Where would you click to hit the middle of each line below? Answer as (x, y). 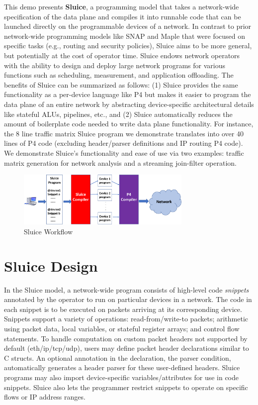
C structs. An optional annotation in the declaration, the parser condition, (118, 357)
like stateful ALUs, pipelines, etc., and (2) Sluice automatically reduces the (118, 114)
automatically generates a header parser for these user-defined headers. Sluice (122, 367)
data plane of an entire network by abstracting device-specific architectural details (129, 104)
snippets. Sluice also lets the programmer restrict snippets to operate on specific (126, 387)
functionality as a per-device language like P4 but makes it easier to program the (128, 94)
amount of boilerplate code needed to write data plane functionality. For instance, (129, 124)
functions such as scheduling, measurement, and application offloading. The (119, 75)
